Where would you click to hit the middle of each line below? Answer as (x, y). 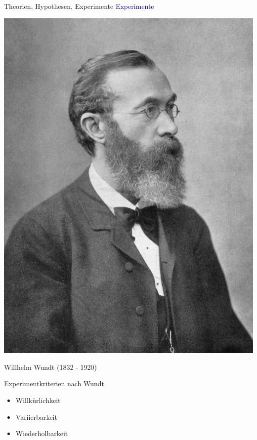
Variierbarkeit (36, 417)
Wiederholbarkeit (42, 433)
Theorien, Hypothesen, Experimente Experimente (79, 6)
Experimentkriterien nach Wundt (54, 383)
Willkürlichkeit (38, 400)
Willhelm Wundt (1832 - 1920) (50, 367)
